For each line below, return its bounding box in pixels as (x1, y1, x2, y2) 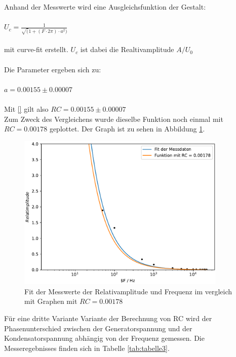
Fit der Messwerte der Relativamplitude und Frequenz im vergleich (24, 286, 232, 296)
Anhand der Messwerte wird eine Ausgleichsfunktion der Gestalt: (4, 2, 206, 12)
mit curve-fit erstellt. (4, 44, 68, 55)
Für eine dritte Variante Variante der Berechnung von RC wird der (4, 313, 212, 324)
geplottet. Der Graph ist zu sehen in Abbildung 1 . (49, 123, 205, 134)
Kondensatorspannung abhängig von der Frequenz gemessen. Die (4, 333, 205, 343)
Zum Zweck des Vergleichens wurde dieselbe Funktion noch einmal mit (4, 113, 223, 124)
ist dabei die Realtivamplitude (80, 44, 174, 55)
